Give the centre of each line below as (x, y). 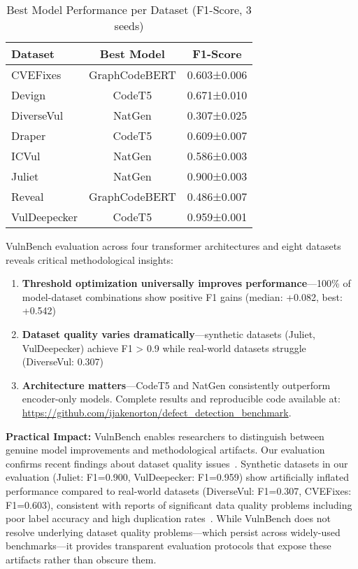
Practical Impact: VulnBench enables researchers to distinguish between (165, 436)
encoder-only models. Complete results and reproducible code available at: (181, 399)
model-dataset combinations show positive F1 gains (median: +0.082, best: (182, 296)
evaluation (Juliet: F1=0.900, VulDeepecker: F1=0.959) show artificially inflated (177, 477)
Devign (29, 95)
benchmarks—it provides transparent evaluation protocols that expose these (169, 546)
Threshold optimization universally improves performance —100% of (186, 283)
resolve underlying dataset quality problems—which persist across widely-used (173, 532)
